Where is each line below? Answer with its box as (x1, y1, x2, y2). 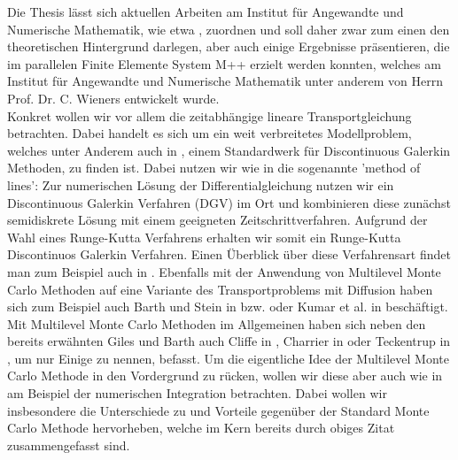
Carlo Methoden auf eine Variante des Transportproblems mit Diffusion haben (7, 280, 433, 298)
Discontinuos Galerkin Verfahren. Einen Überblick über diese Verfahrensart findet (7, 245, 451, 264)
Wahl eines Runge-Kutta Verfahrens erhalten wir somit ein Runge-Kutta (7, 227, 401, 246)
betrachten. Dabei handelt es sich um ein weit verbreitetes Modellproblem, (7, 124, 412, 142)
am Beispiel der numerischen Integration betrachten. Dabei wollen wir (7, 384, 387, 402)
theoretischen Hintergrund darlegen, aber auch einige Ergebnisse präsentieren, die (7, 37, 450, 56)
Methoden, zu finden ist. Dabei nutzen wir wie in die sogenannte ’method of (7, 158, 421, 177)
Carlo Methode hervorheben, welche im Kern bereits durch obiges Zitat (7, 418, 395, 437)
